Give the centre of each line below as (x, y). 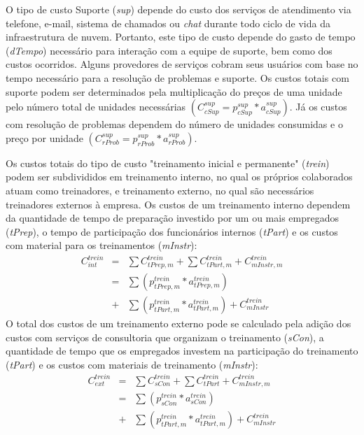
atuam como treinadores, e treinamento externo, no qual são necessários (160, 190)
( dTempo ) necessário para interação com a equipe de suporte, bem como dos (169, 50)
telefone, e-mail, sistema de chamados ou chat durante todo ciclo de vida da (168, 23)
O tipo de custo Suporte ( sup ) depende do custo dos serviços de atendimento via (178, 9)
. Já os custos (318, 107)
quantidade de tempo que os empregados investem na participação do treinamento (182, 351)
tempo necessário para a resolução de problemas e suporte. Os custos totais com (177, 77)
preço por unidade (44, 137)
